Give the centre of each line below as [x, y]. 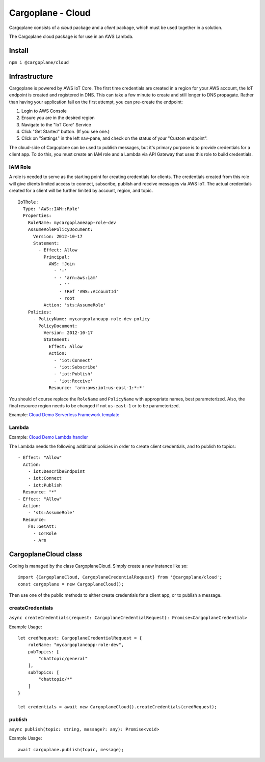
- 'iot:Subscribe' [76, 367]
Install [19, 50]
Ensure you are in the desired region [58, 118]
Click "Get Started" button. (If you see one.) [66, 132]
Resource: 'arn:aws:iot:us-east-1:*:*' [97, 388]
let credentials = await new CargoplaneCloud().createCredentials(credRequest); [118, 707]
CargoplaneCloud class [46, 554]
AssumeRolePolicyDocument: [60, 229]
